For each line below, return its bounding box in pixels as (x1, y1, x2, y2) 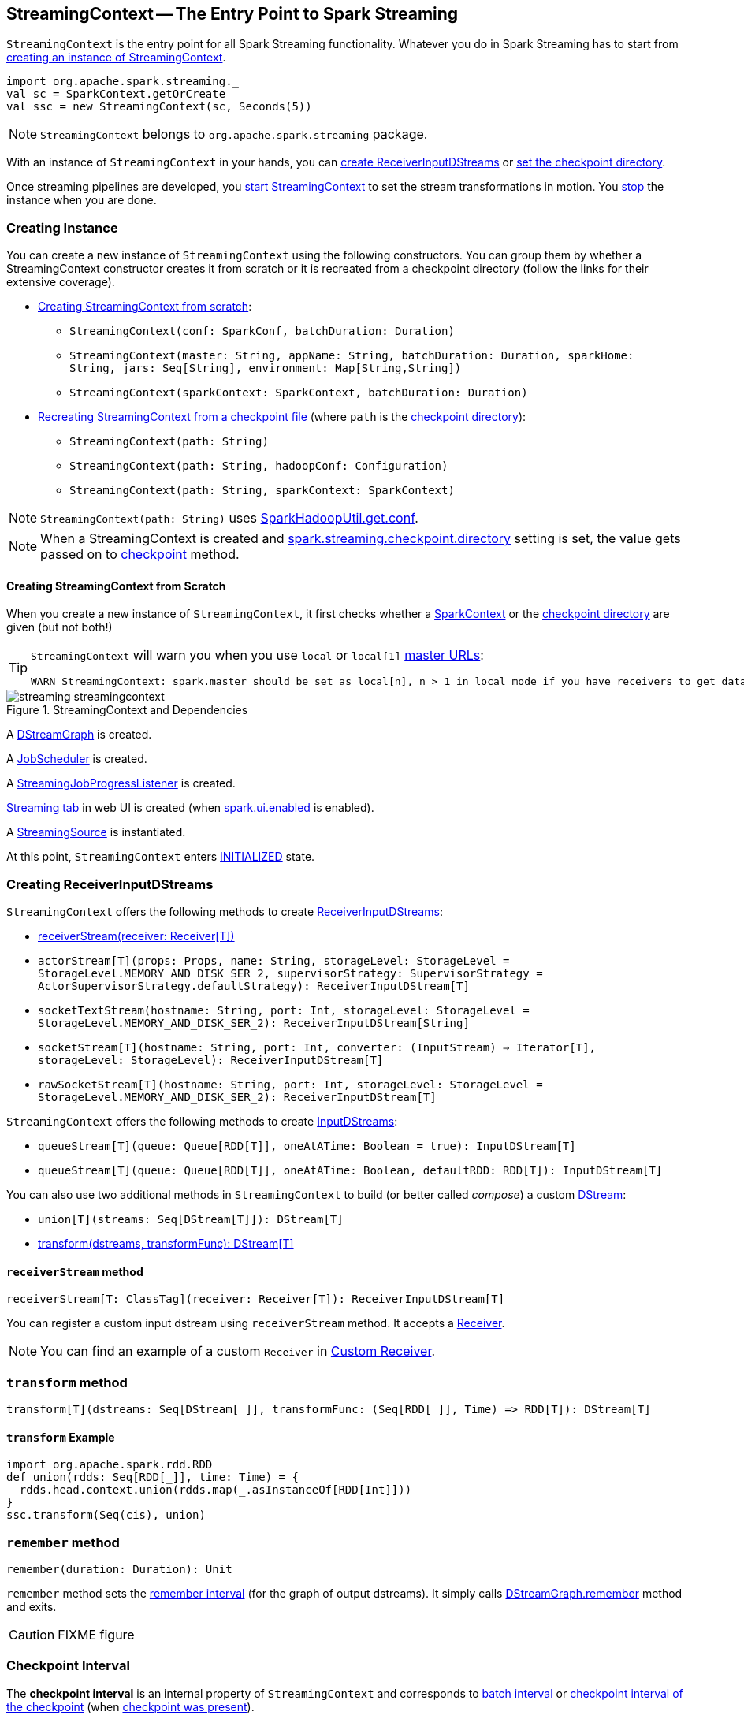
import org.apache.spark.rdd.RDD (6, 1458, 213, 1472)
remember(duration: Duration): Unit (6, 1563, 232, 1576)
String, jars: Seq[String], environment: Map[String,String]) (69, 362, 462, 375)
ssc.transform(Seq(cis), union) (6, 1509, 206, 1522)
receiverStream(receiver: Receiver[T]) (38, 929, 235, 943)
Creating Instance (6, 219, 118, 236)
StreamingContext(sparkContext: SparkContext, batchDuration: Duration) (69, 386, 528, 400)
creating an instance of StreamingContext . (6, 50, 226, 65)
